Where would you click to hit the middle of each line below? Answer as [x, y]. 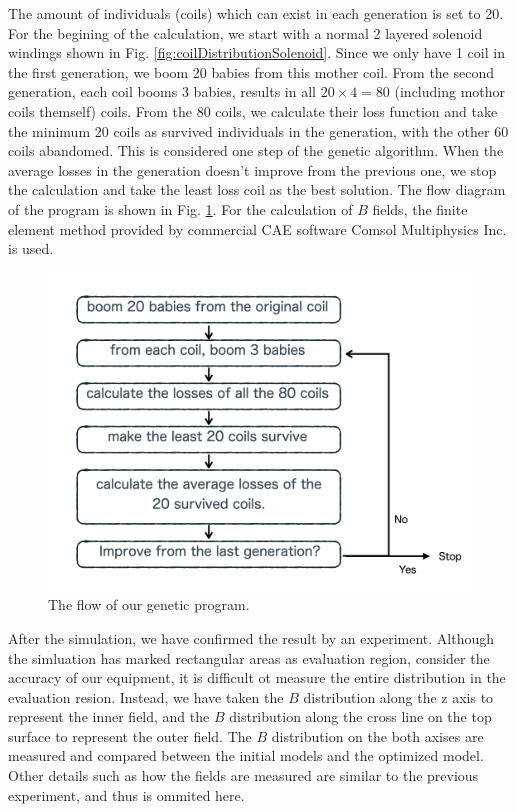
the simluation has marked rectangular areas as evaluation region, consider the [249, 657]
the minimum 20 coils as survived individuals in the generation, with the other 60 [258, 130]
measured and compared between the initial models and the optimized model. [246, 755]
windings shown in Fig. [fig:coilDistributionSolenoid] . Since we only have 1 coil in [256, 52]
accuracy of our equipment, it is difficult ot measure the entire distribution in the [257, 677]
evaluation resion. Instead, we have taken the [146, 696]
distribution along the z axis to [398, 696]
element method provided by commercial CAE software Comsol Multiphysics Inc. [257, 228]
